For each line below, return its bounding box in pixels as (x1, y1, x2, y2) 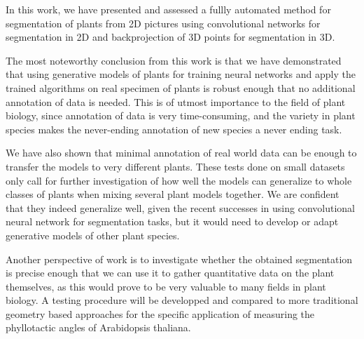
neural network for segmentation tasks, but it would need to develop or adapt (6, 214, 339, 229)
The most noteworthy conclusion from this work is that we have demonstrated (6, 53, 342, 67)
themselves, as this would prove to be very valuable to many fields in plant (6, 279, 326, 293)
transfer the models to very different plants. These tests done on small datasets (6, 159, 345, 173)
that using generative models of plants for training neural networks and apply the (6, 67, 356, 81)
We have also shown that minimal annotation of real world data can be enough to (6, 145, 357, 160)
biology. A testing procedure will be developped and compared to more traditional (6, 293, 358, 307)
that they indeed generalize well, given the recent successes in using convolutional (6, 200, 355, 215)
